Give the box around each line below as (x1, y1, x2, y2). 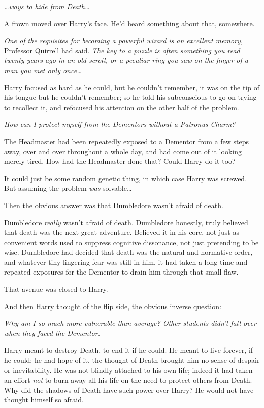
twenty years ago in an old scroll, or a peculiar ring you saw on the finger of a (4, 55, 248, 65)
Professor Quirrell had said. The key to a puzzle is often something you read (4, 45, 240, 55)
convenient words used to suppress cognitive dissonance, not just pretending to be (4, 236, 259, 247)
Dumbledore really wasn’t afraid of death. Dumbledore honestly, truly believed (4, 217, 248, 227)
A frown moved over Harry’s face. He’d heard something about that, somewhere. (4, 18, 255, 28)
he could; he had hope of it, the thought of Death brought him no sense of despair (4, 355, 260, 365)
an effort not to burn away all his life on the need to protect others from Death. (4, 375, 252, 385)
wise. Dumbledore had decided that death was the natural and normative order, (4, 247, 253, 257)
